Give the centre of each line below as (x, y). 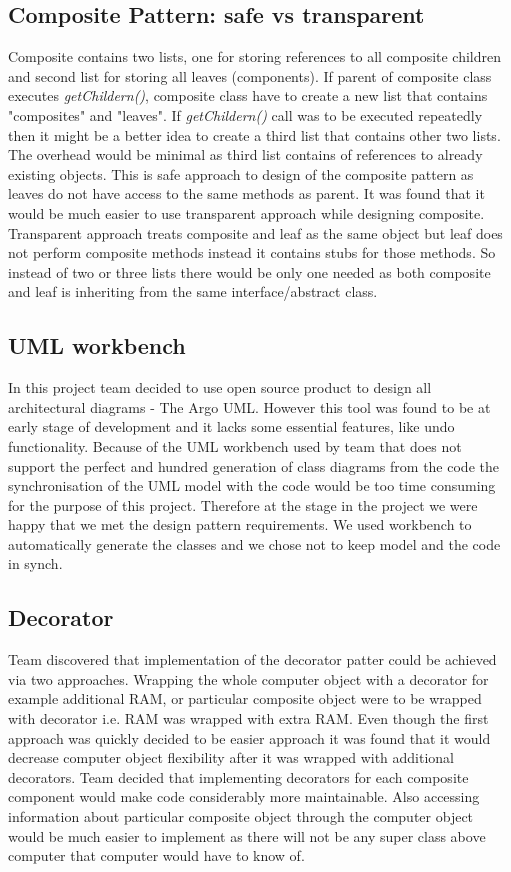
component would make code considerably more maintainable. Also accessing (244, 796)
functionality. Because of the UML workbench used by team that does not (235, 445)
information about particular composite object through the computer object (241, 816)
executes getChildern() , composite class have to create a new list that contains (248, 95)
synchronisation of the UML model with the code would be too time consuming (252, 485)
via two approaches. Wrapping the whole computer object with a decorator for (248, 678)
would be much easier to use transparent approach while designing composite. (246, 212)
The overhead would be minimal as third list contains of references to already (245, 154)
